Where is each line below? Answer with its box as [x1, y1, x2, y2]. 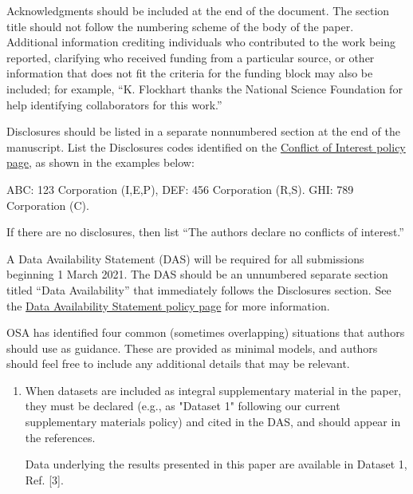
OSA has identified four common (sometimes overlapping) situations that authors [6, 324, 405, 341]
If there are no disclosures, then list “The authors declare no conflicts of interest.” [6, 223, 404, 240]
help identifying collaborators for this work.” [6, 96, 222, 113]
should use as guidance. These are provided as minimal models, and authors [6, 339, 378, 356]
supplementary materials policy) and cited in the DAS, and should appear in [25, 413, 401, 430]
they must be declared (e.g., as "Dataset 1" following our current [25, 397, 340, 414]
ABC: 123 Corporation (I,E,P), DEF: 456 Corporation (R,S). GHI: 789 [6, 180, 354, 197]
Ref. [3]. [25, 471, 64, 488]
